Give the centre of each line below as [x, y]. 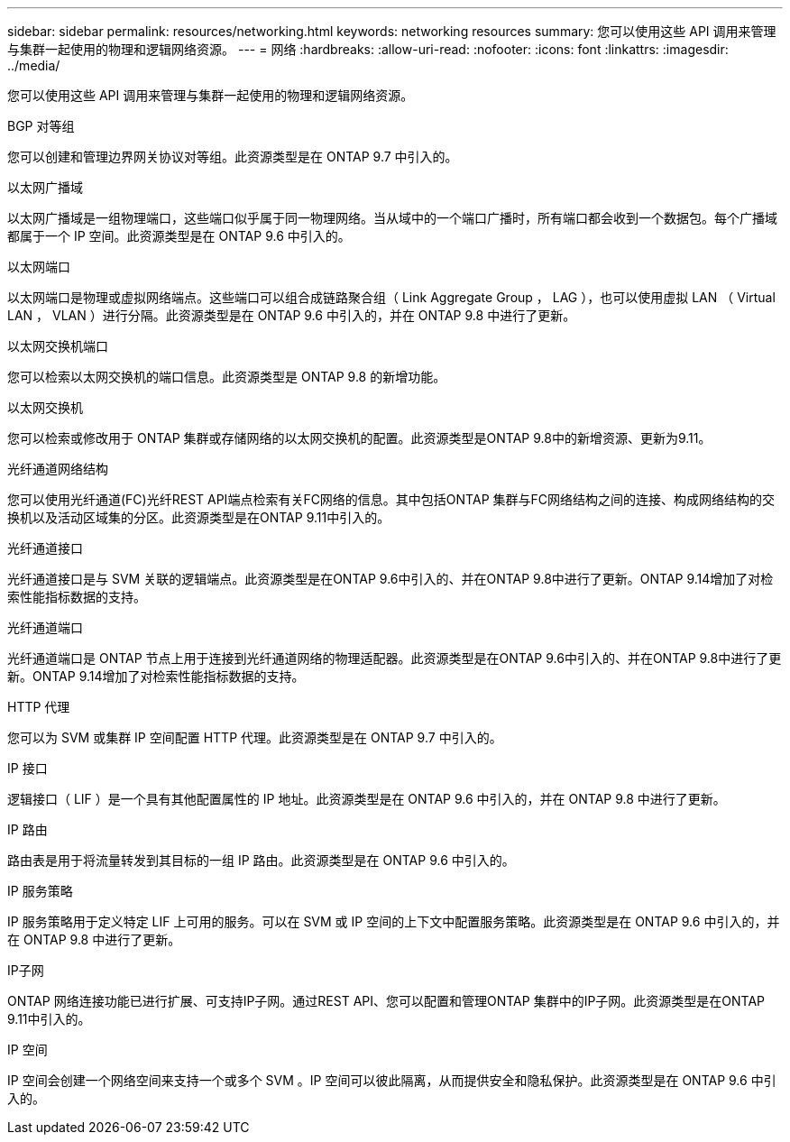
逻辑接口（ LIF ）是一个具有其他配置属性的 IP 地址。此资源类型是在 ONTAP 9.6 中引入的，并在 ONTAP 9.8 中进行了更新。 [367, 799]
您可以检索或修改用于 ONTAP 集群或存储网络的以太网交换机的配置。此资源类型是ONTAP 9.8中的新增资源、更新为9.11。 [359, 438]
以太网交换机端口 [58, 346]
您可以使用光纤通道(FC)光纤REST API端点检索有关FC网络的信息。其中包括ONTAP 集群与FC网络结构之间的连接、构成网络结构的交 [391, 499]
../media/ [34, 65]
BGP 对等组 [41, 126]
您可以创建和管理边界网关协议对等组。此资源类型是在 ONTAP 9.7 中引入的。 [233, 157]
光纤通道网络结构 [58, 469]
